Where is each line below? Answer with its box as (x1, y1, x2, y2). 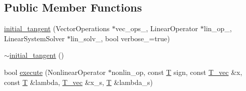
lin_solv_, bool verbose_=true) (70, 33, 170, 43)
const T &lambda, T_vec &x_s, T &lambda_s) (4, 76, 153, 87)
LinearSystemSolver (4, 33, 65, 43)
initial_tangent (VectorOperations (4, 23, 110, 34)
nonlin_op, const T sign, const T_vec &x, (111, 66, 242, 77)
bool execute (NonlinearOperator (4, 66, 106, 77)
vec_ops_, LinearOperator (115, 23, 198, 34)
